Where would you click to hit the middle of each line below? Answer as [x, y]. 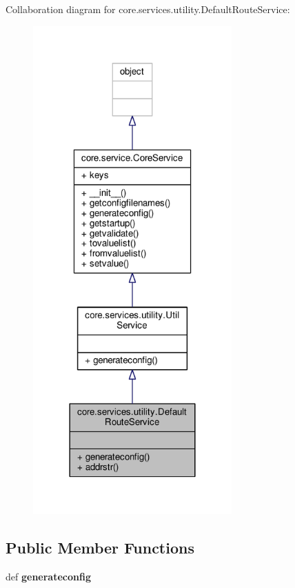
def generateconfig [48, 576]
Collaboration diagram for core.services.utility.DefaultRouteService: [148, 9]
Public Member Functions [100, 547]
